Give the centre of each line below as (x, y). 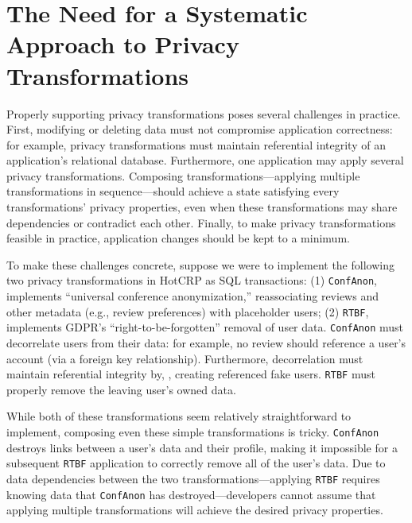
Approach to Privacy (123, 44)
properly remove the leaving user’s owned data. (121, 389)
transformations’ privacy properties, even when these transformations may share (202, 207)
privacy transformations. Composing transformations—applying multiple (183, 175)
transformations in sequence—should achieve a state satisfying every (173, 191)
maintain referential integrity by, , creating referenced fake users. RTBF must (191, 374)
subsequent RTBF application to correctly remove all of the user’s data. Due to (196, 463)
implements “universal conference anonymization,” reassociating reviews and (192, 296)
